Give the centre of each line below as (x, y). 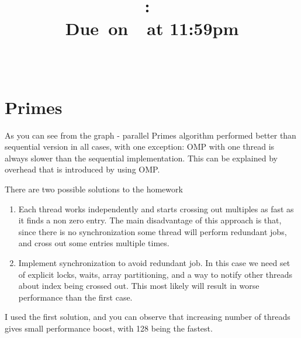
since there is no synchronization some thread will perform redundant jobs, (153, 231)
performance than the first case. (75, 297)
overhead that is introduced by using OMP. (82, 169)
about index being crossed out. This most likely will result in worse (139, 286)
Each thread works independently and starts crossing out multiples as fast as (156, 208)
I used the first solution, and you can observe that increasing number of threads (148, 317)
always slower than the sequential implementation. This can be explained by (141, 158)
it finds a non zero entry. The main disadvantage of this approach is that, (150, 220)
